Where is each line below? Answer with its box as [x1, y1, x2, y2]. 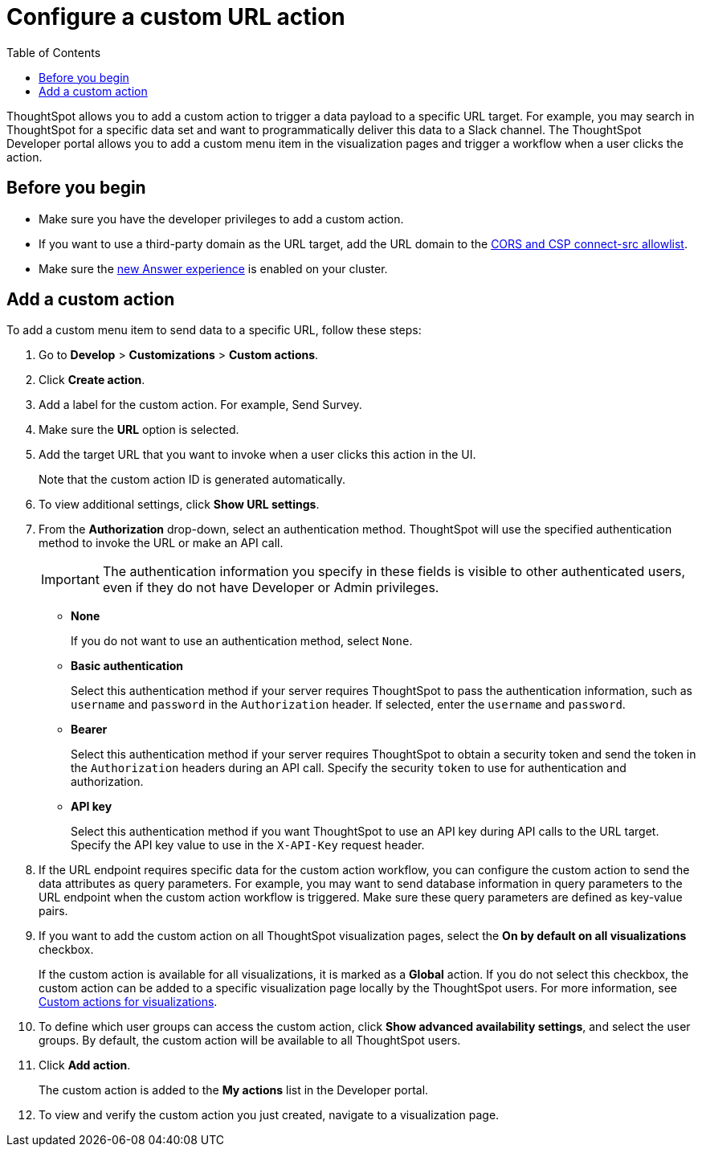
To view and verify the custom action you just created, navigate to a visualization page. [39, 1108, 500, 1122]
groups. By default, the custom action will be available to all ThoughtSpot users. [39, 1033, 461, 1048]
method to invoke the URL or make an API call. [39, 536, 284, 550]
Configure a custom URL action [6, 3, 345, 31]
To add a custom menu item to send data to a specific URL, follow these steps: [6, 323, 422, 337]
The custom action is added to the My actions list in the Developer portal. [39, 1083, 429, 1098]
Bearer [71, 722, 108, 737]
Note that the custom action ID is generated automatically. [39, 472, 345, 487]
